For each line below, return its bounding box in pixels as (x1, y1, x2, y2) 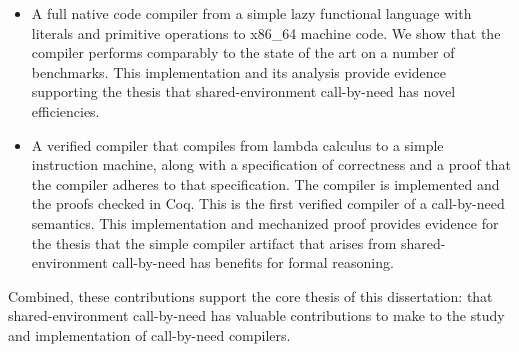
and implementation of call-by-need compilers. (8, 324, 291, 345)
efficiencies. (31, 100, 100, 121)
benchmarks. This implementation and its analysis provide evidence (31, 61, 447, 82)
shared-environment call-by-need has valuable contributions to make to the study (8, 305, 505, 326)
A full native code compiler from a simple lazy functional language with (31, 3, 472, 23)
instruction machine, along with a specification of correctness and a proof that (31, 154, 512, 175)
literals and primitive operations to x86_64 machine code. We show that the (31, 22, 501, 43)
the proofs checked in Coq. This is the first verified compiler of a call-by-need (31, 193, 505, 214)
